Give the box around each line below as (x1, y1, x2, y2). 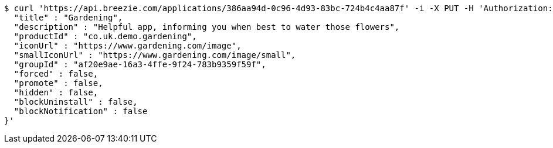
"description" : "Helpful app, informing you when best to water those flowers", (13, 22, 400, 32)
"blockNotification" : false (13, 106, 148, 116)
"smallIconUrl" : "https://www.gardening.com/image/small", (13, 50, 296, 60)
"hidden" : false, (13, 88, 99, 97)
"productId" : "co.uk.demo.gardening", (13, 32, 197, 41)
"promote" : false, (13, 78, 103, 88)
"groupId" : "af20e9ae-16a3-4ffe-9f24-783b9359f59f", (13, 60, 266, 69)
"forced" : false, (13, 69, 99, 78)
